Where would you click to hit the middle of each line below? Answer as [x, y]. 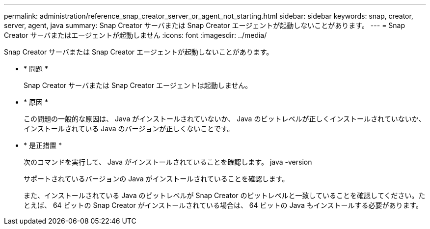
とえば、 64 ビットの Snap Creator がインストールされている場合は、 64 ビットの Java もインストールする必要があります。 [223, 205]
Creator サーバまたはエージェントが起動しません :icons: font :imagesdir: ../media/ [135, 35]
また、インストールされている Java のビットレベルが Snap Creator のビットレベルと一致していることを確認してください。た [225, 195]
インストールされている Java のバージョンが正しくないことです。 [129, 129]
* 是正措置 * [43, 145]
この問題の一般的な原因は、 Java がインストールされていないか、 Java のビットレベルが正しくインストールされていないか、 [225, 119]
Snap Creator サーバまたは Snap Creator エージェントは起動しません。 [138, 85]
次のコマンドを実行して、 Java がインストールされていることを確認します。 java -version [168, 162]
